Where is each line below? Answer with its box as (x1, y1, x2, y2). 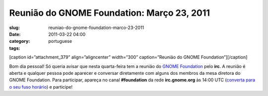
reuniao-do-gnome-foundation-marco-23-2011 (48, 25, 144, 31)
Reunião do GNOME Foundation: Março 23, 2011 (9, 7, 210, 18)
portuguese (48, 38, 72, 44)
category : (9, 38, 30, 44)
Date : (9, 31, 21, 37)
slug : (9, 25, 20, 31)
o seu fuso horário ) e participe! (9, 84, 73, 90)
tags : (9, 45, 20, 51)
